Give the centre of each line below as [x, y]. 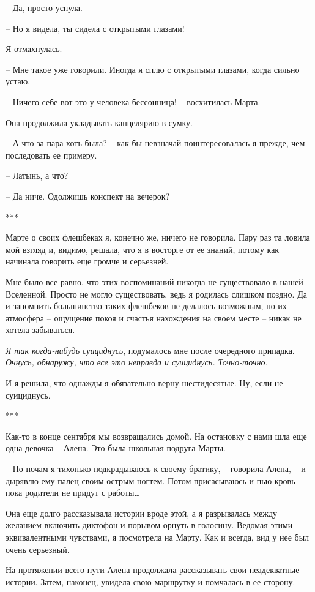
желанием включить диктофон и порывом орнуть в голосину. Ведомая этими [149, 525]
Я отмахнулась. [34, 49]
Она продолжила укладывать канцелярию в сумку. [99, 122]
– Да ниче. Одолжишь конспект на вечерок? [88, 196]
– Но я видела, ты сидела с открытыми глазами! [95, 28]
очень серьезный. [38, 549]
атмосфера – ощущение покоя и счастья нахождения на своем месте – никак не [154, 317]
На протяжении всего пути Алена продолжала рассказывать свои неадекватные [153, 570]
